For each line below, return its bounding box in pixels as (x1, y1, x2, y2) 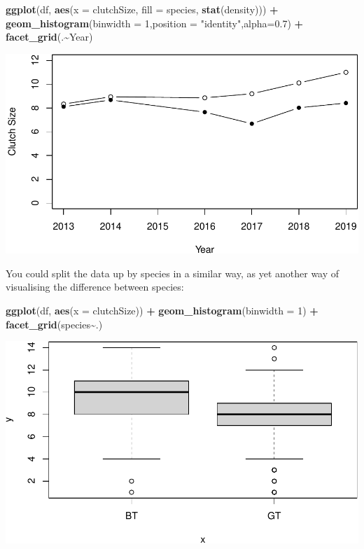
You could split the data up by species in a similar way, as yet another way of (6, 265, 339, 280)
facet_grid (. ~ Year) (6, 29, 93, 44)
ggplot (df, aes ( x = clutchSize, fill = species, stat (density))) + (6, 2, 279, 16)
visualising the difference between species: (6, 279, 184, 294)
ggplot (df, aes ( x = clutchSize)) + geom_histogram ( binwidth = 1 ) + (6, 303, 318, 317)
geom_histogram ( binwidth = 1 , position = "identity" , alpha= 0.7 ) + (6, 15, 304, 30)
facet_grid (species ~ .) (6, 317, 103, 331)
